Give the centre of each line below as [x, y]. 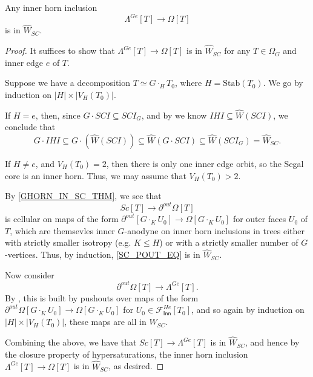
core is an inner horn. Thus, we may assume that [96, 175]
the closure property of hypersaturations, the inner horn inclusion [127, 354]
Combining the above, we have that [71, 342]
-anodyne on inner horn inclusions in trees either [215, 230]
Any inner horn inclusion [51, 7]
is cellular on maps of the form [62, 219]
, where [188, 83]
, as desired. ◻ [136, 366]
